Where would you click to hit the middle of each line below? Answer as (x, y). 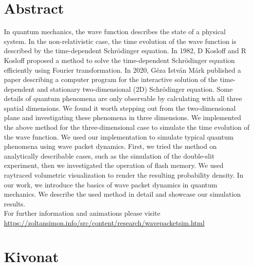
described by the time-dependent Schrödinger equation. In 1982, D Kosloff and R (125, 51)
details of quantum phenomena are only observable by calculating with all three (123, 98)
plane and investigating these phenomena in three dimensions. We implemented (123, 117)
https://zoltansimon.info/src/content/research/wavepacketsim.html (104, 223)
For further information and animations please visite (82, 213)
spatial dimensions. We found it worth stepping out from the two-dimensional (120, 108)
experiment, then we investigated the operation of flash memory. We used (114, 165)
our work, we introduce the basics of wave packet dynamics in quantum (111, 184)
